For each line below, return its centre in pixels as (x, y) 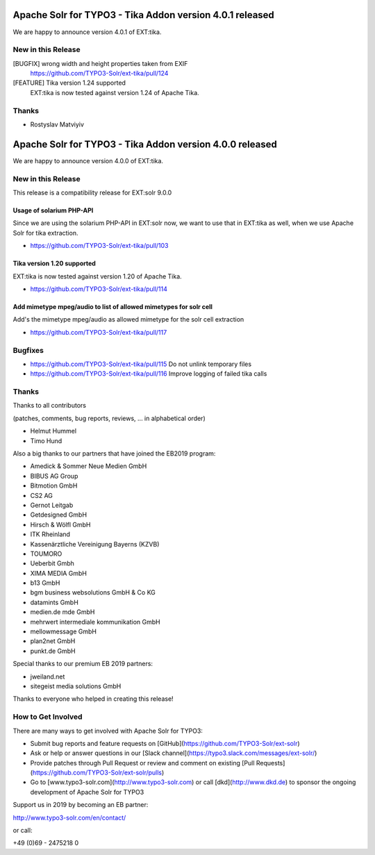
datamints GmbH (55, 602)
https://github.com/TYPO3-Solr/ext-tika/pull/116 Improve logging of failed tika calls (149, 374)
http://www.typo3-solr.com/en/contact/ (69, 817)
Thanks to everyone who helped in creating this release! (93, 699)
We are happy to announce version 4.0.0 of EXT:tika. (88, 160)
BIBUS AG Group (54, 476)
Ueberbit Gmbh (52, 563)
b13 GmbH (45, 583)
